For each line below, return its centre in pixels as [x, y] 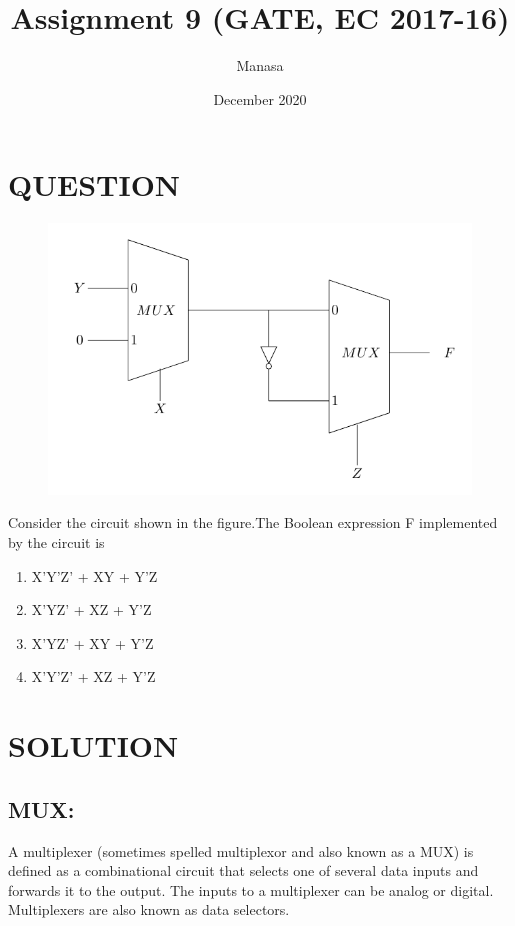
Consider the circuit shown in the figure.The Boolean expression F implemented [253, 522]
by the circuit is [56, 541]
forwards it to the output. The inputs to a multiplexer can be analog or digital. [251, 889]
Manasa [260, 65]
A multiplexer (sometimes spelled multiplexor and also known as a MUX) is [241, 850]
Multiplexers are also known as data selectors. [149, 909]
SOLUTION [93, 745]
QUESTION [94, 184]
